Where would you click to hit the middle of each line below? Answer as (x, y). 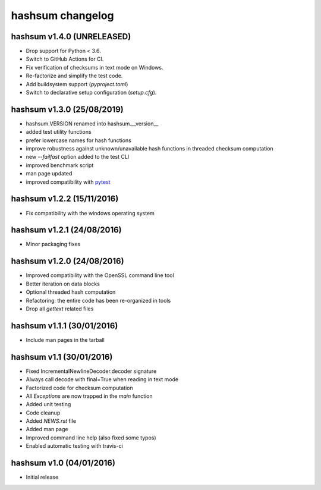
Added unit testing (48, 404)
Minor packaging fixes (53, 244)
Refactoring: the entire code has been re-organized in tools (98, 300)
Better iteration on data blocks (63, 284)
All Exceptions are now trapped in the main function (89, 396)
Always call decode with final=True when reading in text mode (102, 379)
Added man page (47, 429)
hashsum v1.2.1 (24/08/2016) (66, 230)
